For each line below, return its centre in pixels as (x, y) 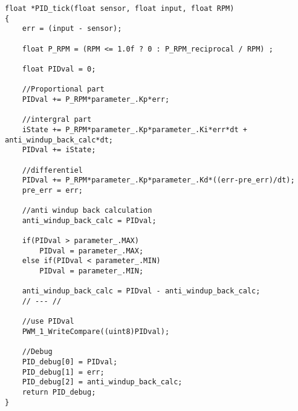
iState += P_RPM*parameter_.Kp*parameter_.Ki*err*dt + (134, 129)
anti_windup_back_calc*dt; (59, 140)
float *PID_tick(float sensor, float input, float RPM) (120, 8)
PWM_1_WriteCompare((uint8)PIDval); (96, 332)
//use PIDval (48, 322)
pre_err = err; (52, 190)
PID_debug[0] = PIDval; (70, 362)
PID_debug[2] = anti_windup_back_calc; (102, 382)
